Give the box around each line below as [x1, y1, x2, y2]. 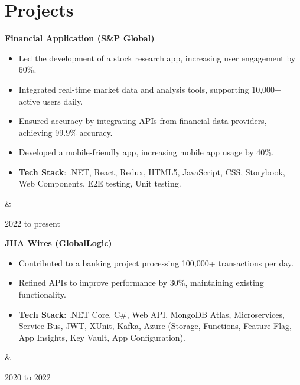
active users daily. [18, 94, 83, 107]
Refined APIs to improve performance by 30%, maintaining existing [18, 276, 264, 289]
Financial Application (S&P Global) [5, 32, 155, 44]
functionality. [18, 288, 66, 301]
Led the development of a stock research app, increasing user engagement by [18, 51, 296, 64]
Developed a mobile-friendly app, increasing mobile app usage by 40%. [18, 146, 274, 158]
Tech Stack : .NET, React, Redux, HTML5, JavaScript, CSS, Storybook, [18, 165, 285, 178]
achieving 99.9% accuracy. [18, 126, 113, 138]
